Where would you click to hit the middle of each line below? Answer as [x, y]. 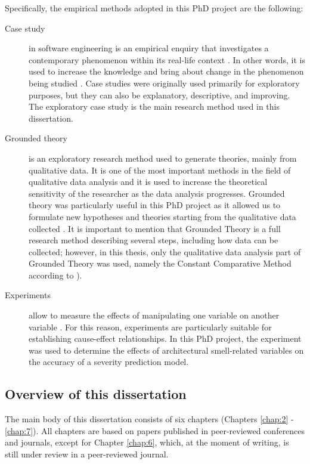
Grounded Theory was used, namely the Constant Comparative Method [160, 263]
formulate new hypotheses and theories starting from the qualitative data [162, 216]
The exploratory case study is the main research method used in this [154, 106]
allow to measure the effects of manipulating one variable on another [154, 315]
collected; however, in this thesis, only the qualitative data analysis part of [165, 251]
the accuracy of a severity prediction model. [109, 362]
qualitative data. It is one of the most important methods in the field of [160, 170]
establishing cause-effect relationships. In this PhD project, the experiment [165, 338]
